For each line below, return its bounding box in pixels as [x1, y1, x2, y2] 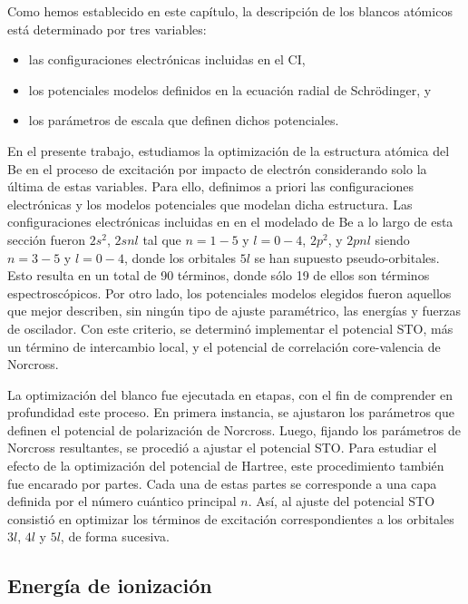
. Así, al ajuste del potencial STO [248, 492, 435, 511]
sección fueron [7, 229, 86, 248]
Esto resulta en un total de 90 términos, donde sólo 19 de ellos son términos [7, 266, 430, 285]
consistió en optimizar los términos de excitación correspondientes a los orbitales [7, 509, 454, 528]
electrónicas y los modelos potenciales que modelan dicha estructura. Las [7, 194, 413, 213]
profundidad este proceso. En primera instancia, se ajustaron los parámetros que [7, 403, 454, 422]
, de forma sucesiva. [60, 527, 170, 546]
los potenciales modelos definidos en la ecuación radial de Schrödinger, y [28, 80, 432, 99]
